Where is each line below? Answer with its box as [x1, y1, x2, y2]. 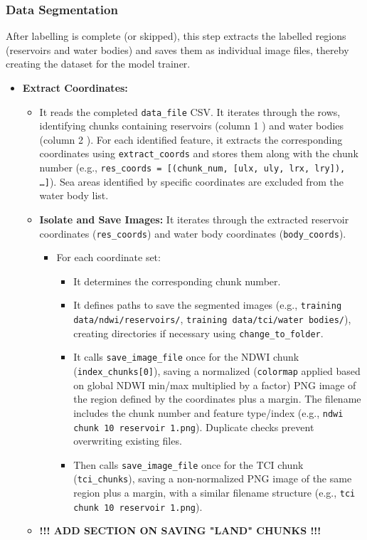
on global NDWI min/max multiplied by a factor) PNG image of [73, 377, 356, 392]
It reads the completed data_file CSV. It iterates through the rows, [39, 104, 341, 119]
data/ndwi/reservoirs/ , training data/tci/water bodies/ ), [73, 312, 351, 327]
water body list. [39, 188, 109, 203]
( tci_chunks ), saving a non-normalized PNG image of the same [73, 471, 352, 486]
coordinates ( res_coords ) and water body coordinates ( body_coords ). [39, 226, 346, 240]
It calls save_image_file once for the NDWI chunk [73, 349, 299, 364]
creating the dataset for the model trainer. [6, 56, 191, 71]
